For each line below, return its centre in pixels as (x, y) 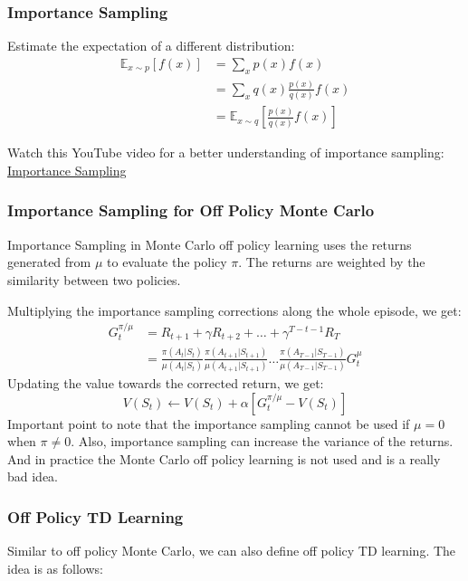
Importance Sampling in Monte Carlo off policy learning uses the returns (210, 244)
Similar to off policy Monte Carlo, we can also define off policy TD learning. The (232, 551)
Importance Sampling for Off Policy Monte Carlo (191, 210)
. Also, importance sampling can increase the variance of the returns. (262, 441)
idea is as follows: (55, 568)
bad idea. (33, 476)
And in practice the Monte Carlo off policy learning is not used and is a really (224, 458)
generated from (49, 262)
